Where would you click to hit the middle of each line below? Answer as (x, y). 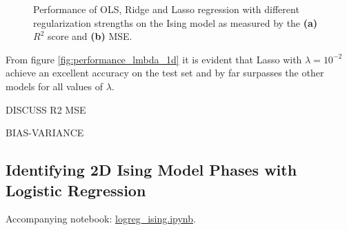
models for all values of (54, 86)
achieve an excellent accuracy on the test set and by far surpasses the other (165, 73)
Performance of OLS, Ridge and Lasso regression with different (166, 9)
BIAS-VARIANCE (45, 133)
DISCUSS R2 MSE (46, 109)
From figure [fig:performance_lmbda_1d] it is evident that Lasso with (154, 59)
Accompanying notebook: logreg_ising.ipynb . (101, 219)
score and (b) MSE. (90, 36)
